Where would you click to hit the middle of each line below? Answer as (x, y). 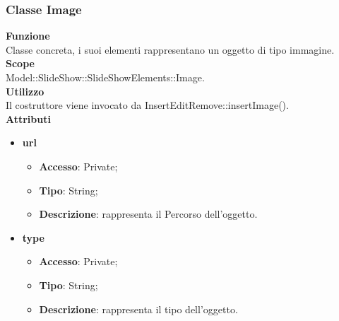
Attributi (28, 118)
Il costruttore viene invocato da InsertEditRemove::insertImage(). (147, 105)
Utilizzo (25, 91)
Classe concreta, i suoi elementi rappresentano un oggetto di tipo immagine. (170, 49)
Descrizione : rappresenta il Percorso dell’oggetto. (148, 214)
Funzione (28, 36)
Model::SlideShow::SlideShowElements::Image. (105, 77)
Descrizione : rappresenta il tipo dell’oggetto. (138, 309)
